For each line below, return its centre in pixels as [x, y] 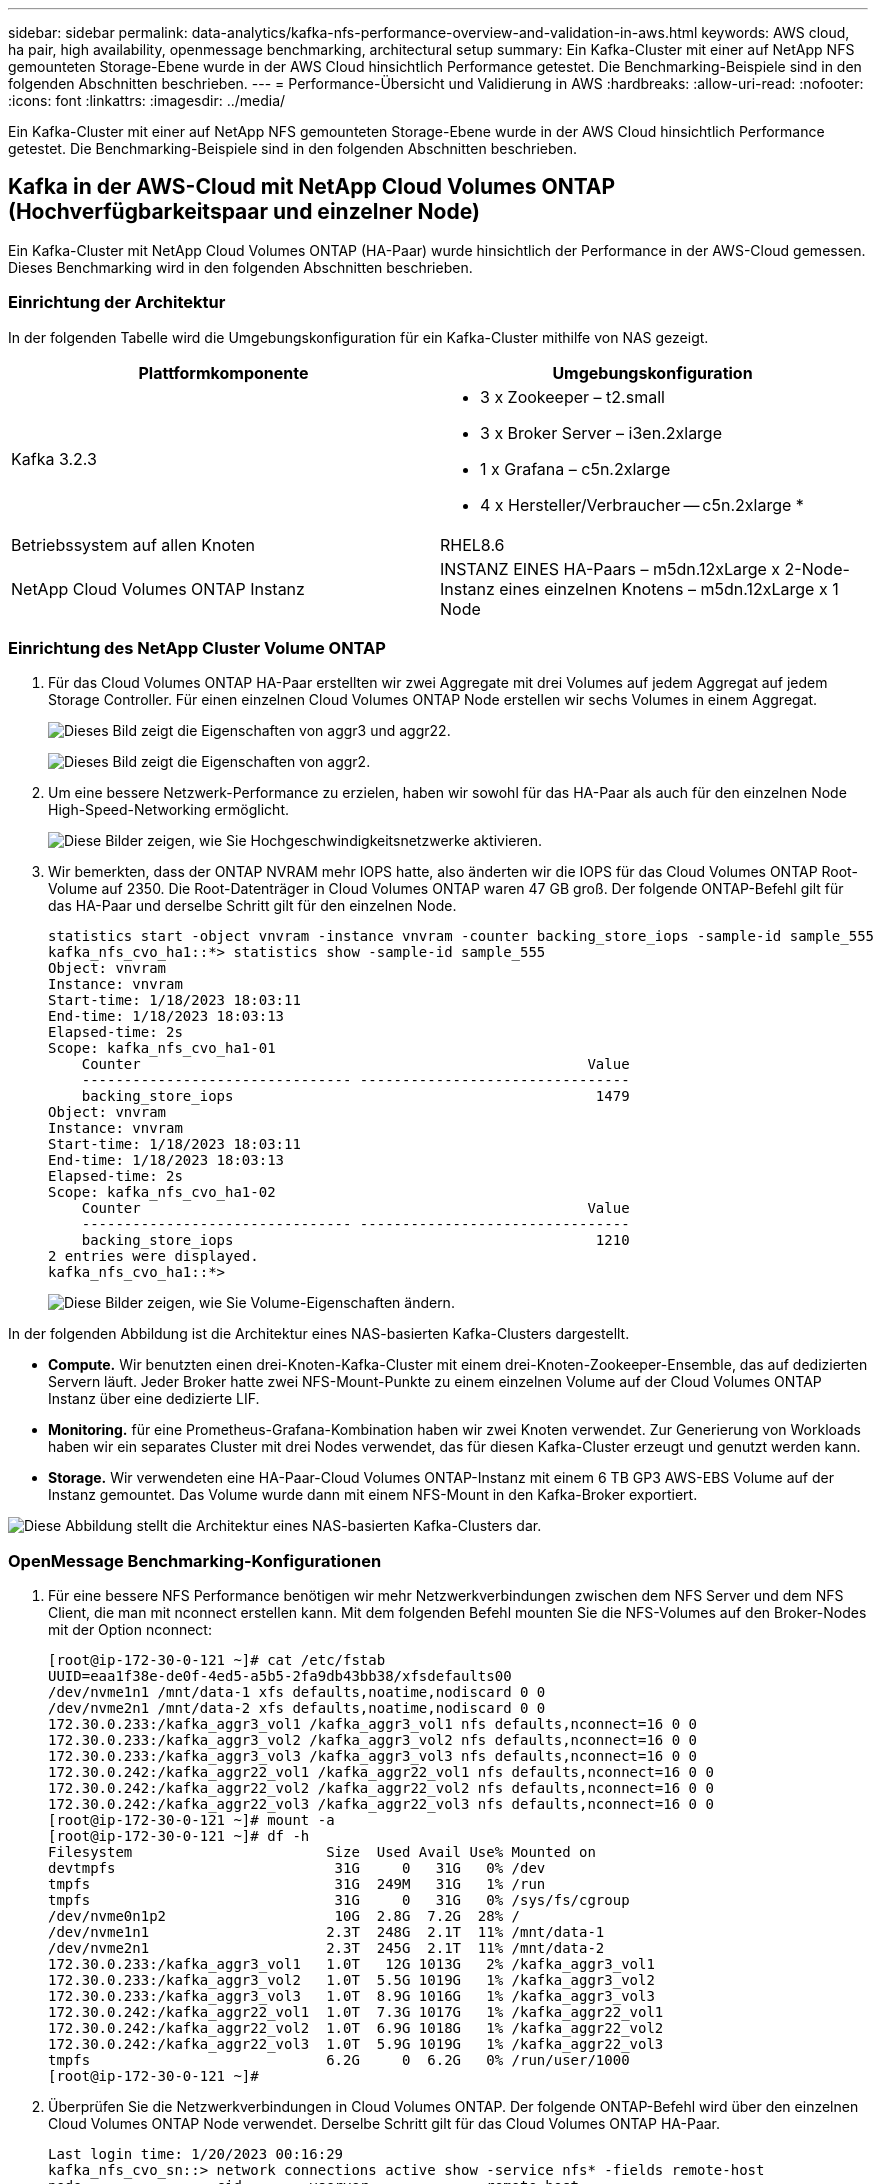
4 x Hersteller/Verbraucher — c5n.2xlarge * [642, 504]
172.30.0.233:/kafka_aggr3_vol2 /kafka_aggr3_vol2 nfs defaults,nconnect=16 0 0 [373, 1740]
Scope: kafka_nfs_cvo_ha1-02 [162, 1192]
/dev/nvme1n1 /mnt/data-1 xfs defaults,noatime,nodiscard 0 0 [297, 1692]
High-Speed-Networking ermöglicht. [169, 810]
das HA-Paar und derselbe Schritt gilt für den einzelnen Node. [252, 906]
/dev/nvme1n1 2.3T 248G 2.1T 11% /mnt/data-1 [326, 1932]
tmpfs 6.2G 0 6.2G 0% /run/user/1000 [339, 2060]
